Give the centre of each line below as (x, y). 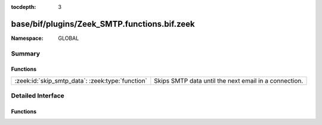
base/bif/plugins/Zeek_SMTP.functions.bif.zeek (103, 24)
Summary (26, 54)
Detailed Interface (38, 96)
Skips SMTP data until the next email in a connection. (229, 80)
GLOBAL (69, 38)
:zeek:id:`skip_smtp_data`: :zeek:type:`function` (81, 80)
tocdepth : (24, 7)
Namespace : (27, 38)
